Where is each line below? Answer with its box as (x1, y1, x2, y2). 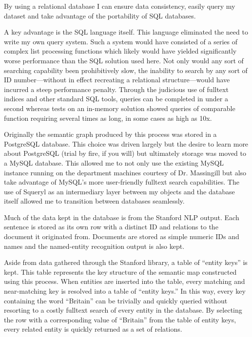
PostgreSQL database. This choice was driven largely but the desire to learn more (4, 138, 249, 149)
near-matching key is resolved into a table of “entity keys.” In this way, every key (4, 286, 246, 296)
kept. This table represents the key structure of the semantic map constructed (4, 266, 237, 277)
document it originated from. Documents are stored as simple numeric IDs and (4, 231, 239, 242)
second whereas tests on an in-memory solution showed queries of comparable (4, 103, 235, 113)
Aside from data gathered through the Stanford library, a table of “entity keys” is (4, 257, 248, 267)
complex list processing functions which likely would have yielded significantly (4, 46, 237, 56)
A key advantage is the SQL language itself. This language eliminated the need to (4, 27, 248, 37)
